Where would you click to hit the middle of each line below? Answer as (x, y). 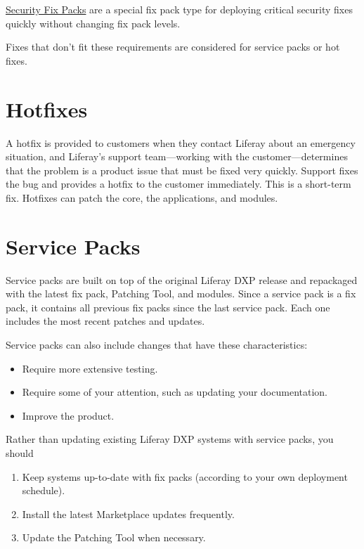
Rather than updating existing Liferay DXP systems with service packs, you (170, 439)
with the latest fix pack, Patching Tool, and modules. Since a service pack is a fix (181, 293)
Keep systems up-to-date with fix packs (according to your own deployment (185, 476)
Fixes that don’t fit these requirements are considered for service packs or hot (173, 47)
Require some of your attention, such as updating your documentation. (175, 392)
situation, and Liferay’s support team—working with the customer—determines (177, 156)
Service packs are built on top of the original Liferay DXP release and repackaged (182, 279)
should (20, 452)
